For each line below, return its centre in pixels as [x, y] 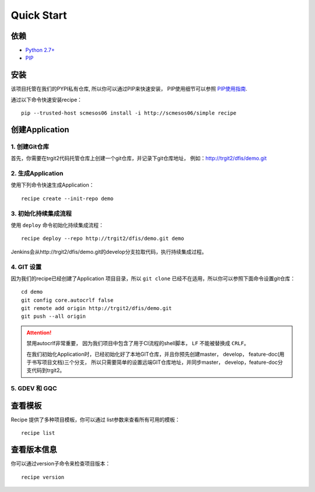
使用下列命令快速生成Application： [52, 185]
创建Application [40, 130]
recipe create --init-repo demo [67, 198]
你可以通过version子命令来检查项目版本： [61, 464]
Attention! [39, 332]
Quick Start [39, 15]
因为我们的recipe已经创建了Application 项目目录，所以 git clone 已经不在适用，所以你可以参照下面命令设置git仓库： [153, 278]
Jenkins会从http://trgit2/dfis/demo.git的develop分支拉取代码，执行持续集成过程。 [109, 252]
